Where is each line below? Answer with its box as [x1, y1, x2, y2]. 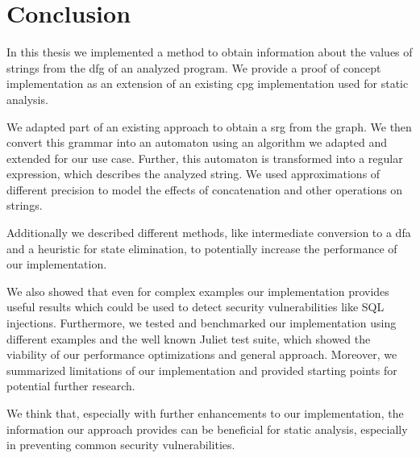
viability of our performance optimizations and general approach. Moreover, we [6, 346, 397, 363]
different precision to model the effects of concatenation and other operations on [6, 181, 403, 198]
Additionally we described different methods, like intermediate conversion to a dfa [6, 224, 411, 241]
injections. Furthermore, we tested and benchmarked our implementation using [6, 314, 397, 331]
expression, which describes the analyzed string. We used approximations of [6, 165, 380, 182]
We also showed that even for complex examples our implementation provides [6, 282, 389, 299]
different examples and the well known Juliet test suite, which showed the [6, 330, 371, 347]
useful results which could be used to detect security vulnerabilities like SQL [6, 298, 385, 315]
